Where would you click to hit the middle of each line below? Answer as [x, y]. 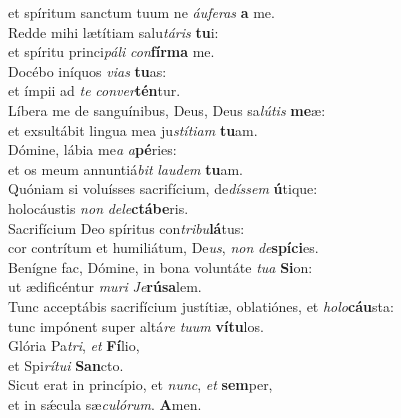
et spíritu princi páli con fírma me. [111, 51]
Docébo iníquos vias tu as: [87, 70]
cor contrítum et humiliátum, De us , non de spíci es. [163, 247]
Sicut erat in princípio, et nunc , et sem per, [140, 384]
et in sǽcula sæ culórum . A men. [105, 403]
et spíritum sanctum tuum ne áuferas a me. [141, 12]
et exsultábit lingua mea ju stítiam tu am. [133, 129]
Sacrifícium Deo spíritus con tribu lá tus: [126, 227]
